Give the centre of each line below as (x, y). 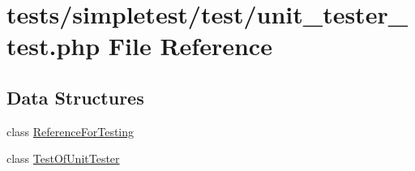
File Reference (190, 46)
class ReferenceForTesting (71, 131)
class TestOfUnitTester (63, 158)
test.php (53, 46)
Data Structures (75, 97)
